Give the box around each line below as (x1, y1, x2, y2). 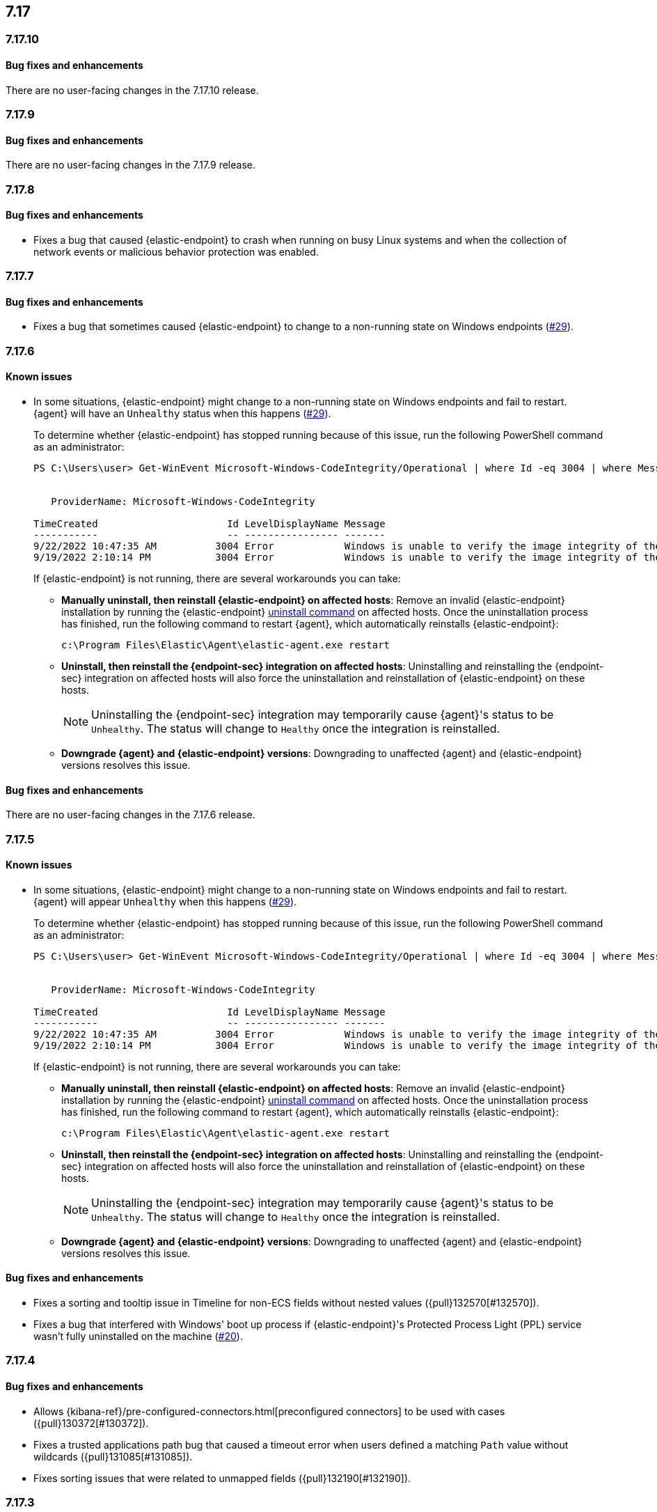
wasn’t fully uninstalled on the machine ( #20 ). (33, 1330, 243, 1343)
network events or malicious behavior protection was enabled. (33, 245, 319, 258)
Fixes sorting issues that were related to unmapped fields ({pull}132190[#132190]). (33, 1472, 411, 1484)
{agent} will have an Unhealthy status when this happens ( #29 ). (33, 407, 331, 420)
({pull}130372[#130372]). (33, 1417, 149, 1429)
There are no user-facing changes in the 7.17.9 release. (6, 159, 256, 171)
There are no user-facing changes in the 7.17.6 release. (6, 809, 255, 821)
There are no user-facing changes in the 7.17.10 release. (6, 84, 259, 96)
